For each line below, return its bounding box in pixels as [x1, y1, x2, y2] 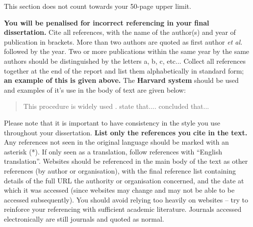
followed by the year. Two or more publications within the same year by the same [4, 46, 250, 56]
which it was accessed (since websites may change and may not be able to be [4, 185, 235, 195]
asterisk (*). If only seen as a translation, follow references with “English [4, 146, 222, 156]
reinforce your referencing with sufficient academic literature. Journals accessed [4, 204, 242, 214]
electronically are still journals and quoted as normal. [4, 213, 164, 224]
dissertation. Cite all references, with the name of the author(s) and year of [4, 27, 236, 37]
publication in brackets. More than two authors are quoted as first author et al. [4, 36, 243, 47]
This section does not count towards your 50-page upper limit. [4, 1, 191, 11]
